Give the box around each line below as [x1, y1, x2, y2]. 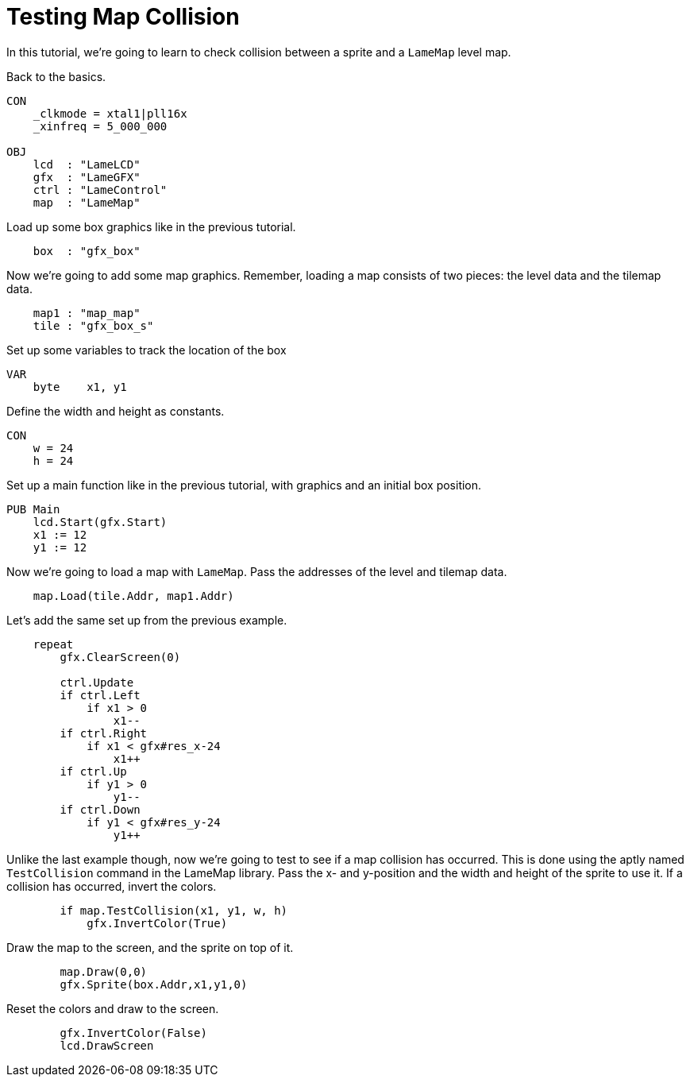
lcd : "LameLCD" [33, 157, 141, 171]
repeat [33, 637, 74, 651]
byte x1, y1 [33, 380, 127, 393]
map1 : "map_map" [33, 306, 141, 319]
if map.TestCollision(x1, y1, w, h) [60, 903, 288, 917]
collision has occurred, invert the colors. [6, 879, 217, 893]
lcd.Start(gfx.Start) [33, 515, 168, 528]
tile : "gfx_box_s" [33, 319, 154, 332]
